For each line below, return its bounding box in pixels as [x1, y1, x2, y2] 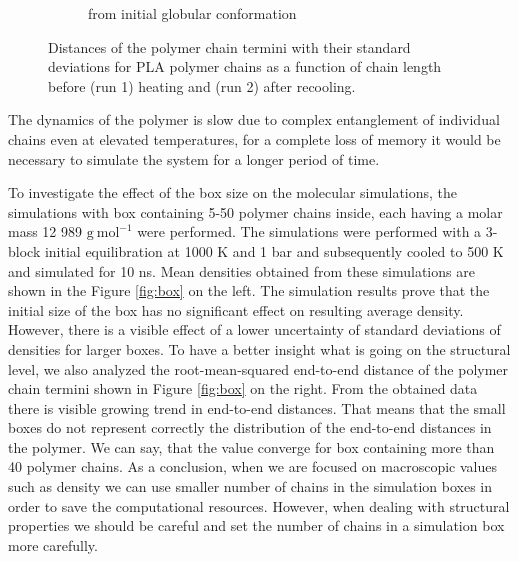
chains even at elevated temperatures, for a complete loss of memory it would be [8, 128, 501, 149]
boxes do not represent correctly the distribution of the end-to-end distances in [8, 417, 492, 438]
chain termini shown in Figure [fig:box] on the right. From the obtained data [8, 378, 478, 399]
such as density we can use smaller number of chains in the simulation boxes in [8, 476, 493, 497]
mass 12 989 [8, 221, 83, 242]
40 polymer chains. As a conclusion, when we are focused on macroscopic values [8, 456, 497, 477]
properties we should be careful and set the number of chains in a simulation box [8, 515, 505, 536]
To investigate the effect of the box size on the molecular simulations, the [8, 182, 458, 203]
